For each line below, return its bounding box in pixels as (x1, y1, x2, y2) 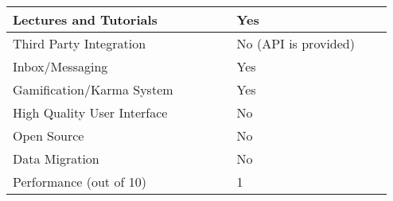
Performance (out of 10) (13, 172, 146, 191)
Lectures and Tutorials (13, 10, 158, 29)
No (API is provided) (236, 34, 355, 52)
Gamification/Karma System (13, 80, 173, 99)
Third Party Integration (13, 34, 146, 52)
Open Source (13, 126, 84, 145)
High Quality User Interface (13, 103, 168, 122)
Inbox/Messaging (13, 57, 108, 75)
